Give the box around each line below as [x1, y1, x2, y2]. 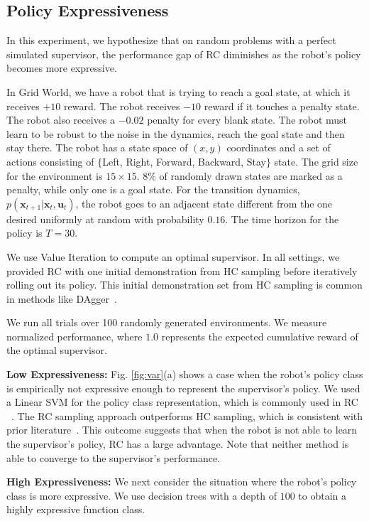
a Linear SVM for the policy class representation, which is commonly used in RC [6, 394, 358, 409]
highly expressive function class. [6, 502, 145, 517]
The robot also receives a [6, 112, 116, 127]
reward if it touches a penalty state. [204, 98, 360, 113]
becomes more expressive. [6, 60, 117, 75]
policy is [6, 225, 43, 240]
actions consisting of [6, 154, 94, 168]
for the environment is [6, 168, 103, 183]
